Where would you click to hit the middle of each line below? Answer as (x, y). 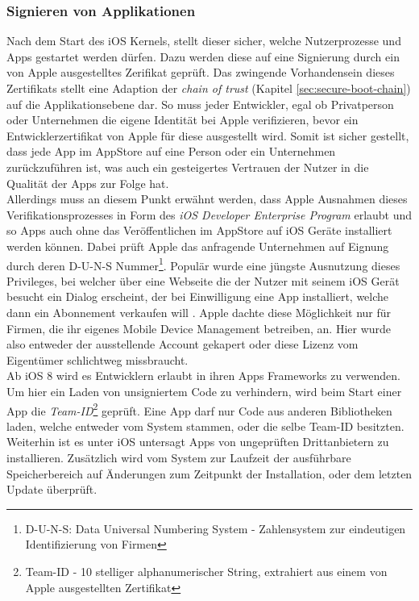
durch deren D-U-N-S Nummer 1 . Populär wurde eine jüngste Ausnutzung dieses (203, 264)
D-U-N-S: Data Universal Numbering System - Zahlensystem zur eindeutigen (216, 528)
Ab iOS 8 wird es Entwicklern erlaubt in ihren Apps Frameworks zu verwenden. (203, 376)
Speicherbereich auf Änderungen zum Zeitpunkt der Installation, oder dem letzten (209, 473)
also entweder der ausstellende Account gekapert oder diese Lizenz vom (183, 344)
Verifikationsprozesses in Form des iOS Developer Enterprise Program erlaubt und (209, 214)
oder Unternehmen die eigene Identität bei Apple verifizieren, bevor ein (183, 120)
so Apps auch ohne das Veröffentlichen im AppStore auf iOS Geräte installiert (199, 230)
